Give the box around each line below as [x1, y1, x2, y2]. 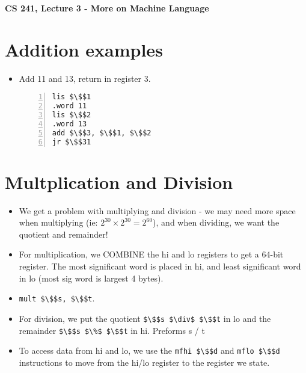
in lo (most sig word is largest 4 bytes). [19, 271, 164, 284]
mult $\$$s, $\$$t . [19, 292, 95, 304]
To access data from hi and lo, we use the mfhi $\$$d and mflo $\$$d [19, 344, 280, 357]
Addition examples [5, 37, 163, 61]
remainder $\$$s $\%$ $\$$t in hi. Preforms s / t [19, 324, 205, 336]
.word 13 [52, 119, 87, 128]
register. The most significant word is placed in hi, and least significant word [19, 260, 301, 273]
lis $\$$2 [52, 111, 91, 120]
